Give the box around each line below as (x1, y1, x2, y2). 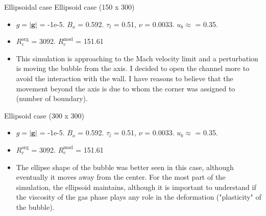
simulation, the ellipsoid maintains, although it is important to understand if (16, 181, 256, 192)
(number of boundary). (16, 93, 88, 104)
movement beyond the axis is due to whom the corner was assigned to (16, 83, 235, 93)
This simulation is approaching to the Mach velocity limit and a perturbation (16, 53, 258, 63)
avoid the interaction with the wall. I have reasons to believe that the (16, 73, 233, 83)
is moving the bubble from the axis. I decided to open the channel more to (16, 63, 250, 74)
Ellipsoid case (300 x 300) (4, 110, 85, 121)
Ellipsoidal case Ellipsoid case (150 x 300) (4, 2, 135, 12)
